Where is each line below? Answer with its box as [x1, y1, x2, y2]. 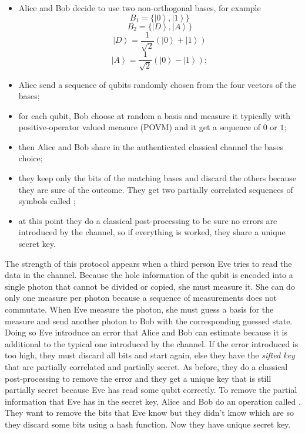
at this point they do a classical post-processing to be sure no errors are [18, 214, 277, 226]
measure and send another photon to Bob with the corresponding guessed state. [5, 314, 293, 327]
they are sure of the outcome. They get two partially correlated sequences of [18, 183, 293, 195]
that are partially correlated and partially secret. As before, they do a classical [5, 360, 288, 372]
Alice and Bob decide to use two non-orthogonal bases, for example [18, 2, 261, 13]
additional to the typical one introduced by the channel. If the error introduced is [5, 337, 299, 350]
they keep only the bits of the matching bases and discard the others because [18, 172, 297, 184]
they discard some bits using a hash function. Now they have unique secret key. [5, 418, 291, 430]
